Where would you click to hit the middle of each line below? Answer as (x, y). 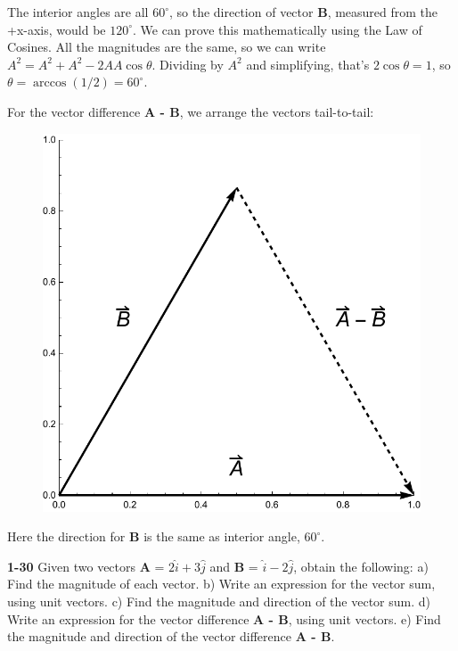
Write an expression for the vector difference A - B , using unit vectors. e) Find (224, 618)
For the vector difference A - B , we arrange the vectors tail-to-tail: (191, 111)
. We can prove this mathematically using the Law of (278, 29)
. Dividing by (188, 64)
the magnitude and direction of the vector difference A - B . (171, 636)
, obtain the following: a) (361, 566)
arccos (50, 83)
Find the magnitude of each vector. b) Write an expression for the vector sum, (221, 584)
